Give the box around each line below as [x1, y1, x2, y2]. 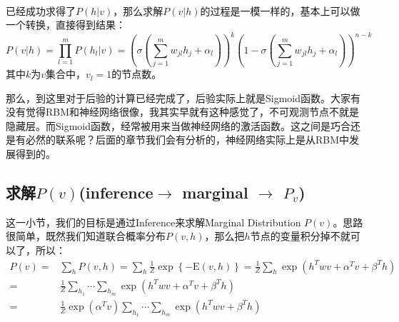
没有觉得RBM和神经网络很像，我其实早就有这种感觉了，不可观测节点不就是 [6, 104, 360, 119]
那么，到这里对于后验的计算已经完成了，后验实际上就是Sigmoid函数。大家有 [6, 90, 361, 105]
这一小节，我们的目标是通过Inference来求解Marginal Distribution [6, 214, 301, 229]
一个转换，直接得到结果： [6, 17, 126, 32]
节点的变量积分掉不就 [250, 228, 350, 243]
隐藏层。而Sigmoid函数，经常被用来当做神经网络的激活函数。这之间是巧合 [6, 118, 351, 133]
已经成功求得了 [6, 3, 76, 18]
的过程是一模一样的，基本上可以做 [200, 3, 360, 18]
